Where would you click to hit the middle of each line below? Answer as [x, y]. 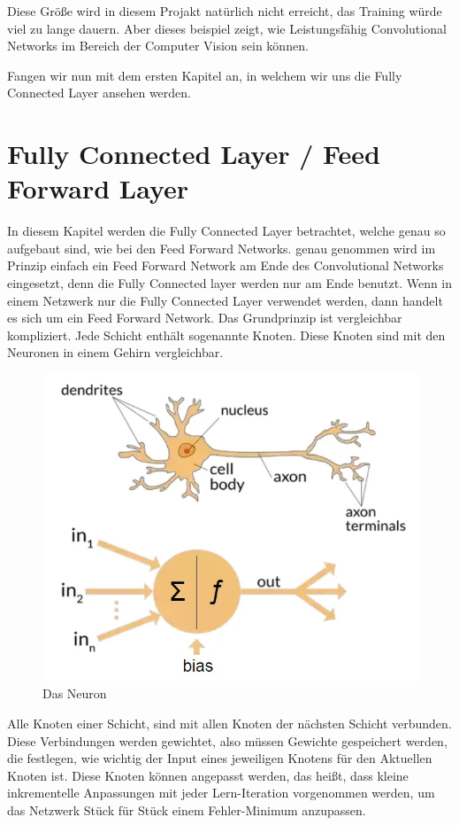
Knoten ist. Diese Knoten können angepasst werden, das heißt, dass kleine [208, 775]
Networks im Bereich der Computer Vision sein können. [158, 46]
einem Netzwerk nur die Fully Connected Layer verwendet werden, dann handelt [225, 300]
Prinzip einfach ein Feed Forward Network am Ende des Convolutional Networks [226, 265]
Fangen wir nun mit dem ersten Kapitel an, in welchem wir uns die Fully [205, 75]
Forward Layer [98, 188]
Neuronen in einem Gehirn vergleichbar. [115, 352]
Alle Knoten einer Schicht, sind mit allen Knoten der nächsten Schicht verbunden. [229, 724]
